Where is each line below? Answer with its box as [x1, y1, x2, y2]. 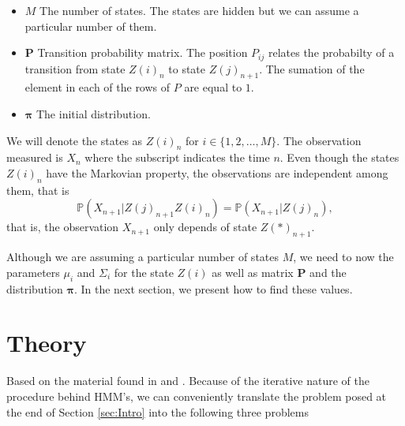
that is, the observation [6, 219, 119, 235]
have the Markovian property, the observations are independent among [46, 165, 388, 181]
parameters [6, 263, 60, 280]
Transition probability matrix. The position [37, 44, 248, 61]
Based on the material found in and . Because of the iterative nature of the [6, 372, 369, 389]
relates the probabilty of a [268, 44, 395, 61]
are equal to [184, 79, 242, 95]
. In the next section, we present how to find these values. [73, 280, 353, 297]
